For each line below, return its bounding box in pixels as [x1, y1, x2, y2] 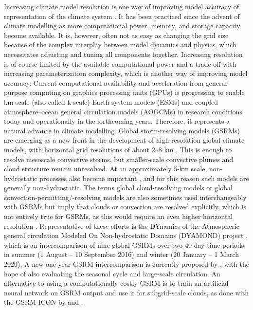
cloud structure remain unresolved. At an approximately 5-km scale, [4, 164, 207, 174]
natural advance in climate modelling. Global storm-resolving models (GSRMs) [4, 125, 240, 135]
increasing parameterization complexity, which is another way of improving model [4, 68, 248, 78]
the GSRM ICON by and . [4, 297, 83, 307]
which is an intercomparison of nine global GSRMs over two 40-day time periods [4, 239, 244, 250]
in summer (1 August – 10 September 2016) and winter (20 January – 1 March [4, 249, 239, 259]
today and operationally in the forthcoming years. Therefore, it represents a [4, 116, 230, 126]
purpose [4, 87, 27, 97]
